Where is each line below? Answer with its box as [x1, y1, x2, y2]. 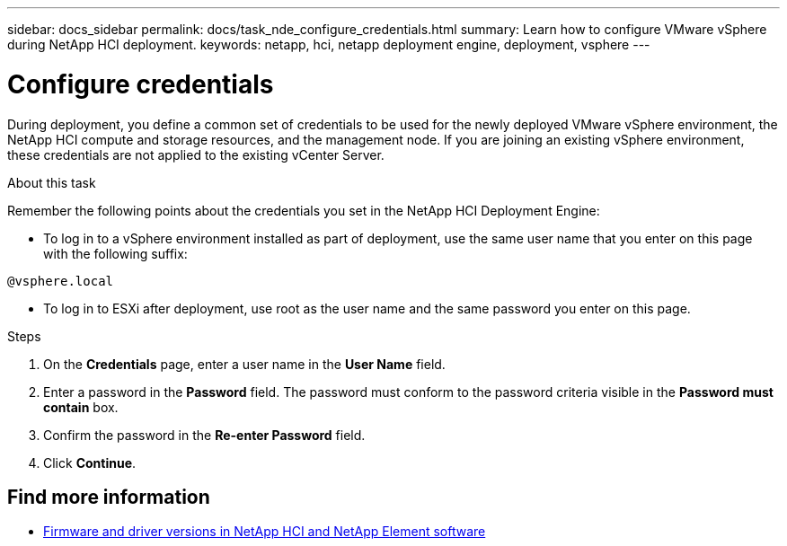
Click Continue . [43, 454, 137, 471]
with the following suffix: [43, 245, 188, 261]
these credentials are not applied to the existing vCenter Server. [7, 146, 385, 163]
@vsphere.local [7, 273, 114, 288]
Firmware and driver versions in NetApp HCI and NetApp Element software [43, 524, 486, 540]
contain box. [43, 399, 119, 415]
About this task [7, 174, 96, 190]
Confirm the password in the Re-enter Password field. [43, 427, 366, 443]
